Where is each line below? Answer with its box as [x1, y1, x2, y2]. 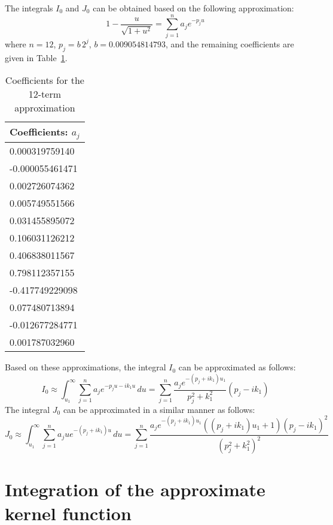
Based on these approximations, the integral [5, 361, 166, 373]
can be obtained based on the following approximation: [93, 2, 294, 14]
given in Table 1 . [5, 51, 68, 64]
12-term [28, 87, 62, 101]
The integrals [5, 2, 53, 14]
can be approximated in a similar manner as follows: [63, 403, 255, 415]
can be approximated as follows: [178, 361, 296, 373]
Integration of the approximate [5, 477, 265, 502]
